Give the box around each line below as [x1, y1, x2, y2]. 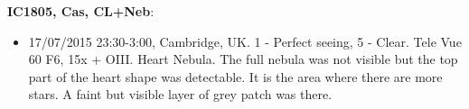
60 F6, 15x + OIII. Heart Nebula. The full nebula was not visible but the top [28, 50, 458, 68]
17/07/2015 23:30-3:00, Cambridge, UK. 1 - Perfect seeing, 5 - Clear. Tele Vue [28, 32, 462, 50]
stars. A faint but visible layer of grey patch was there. [28, 85, 333, 104]
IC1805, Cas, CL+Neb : [7, 2, 155, 20]
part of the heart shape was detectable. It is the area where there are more [28, 67, 443, 86]
